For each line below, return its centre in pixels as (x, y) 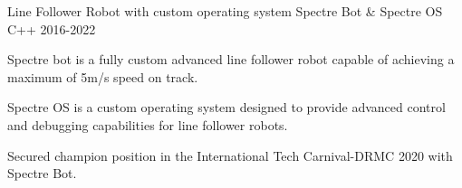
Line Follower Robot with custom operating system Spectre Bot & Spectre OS (225, 11)
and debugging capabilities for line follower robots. (148, 124)
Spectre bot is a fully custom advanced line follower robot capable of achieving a (231, 59)
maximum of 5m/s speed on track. (103, 76)
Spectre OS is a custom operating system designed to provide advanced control (226, 107)
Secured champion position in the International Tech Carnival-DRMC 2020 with (230, 155)
